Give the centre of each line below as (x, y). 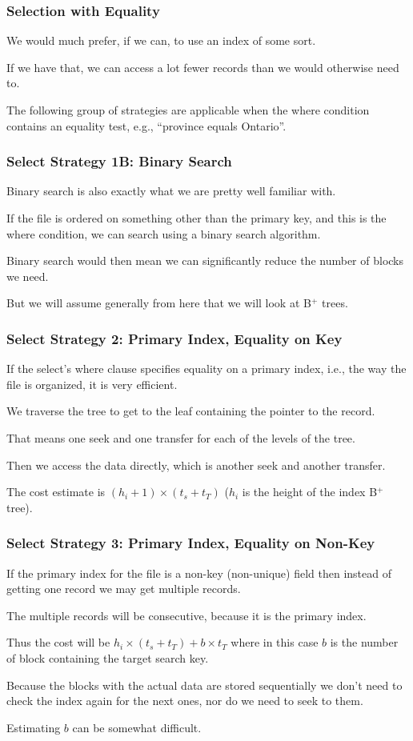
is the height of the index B (310, 492)
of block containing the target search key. (108, 657)
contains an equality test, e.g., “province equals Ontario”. (146, 125)
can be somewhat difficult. (137, 727)
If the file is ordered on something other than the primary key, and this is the (196, 218)
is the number (364, 642)
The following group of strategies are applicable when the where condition (188, 110)
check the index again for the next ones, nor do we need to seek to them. (185, 701)
